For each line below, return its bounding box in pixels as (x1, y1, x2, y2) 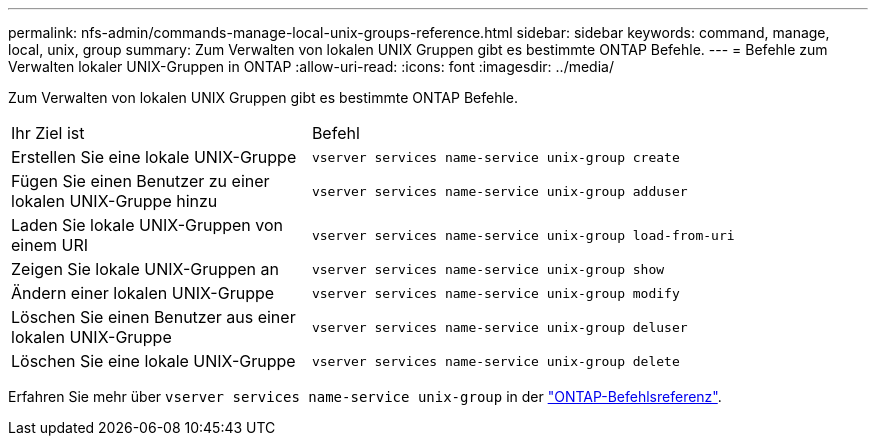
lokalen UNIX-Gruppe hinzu (11, 191, 218, 211)
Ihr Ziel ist (11, 123, 85, 143)
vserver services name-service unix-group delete (311, 353, 680, 369)
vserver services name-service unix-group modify (311, 285, 680, 301)
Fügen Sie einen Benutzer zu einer (11, 171, 270, 191)
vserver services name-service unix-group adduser (311, 183, 688, 199)
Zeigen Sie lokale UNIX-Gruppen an (11, 259, 279, 279)
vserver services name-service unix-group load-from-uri (311, 227, 735, 243)
